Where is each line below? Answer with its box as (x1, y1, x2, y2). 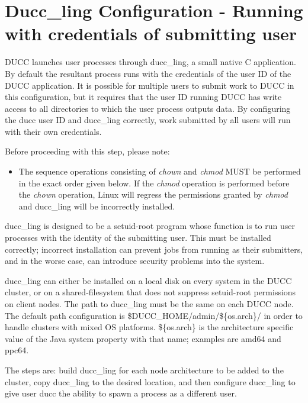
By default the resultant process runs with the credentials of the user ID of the (5, 67, 291, 79)
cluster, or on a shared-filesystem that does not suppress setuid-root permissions (5, 286, 296, 298)
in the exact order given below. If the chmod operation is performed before (18, 176, 290, 189)
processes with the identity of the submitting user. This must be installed (5, 231, 271, 244)
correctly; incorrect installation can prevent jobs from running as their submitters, (5, 243, 303, 255)
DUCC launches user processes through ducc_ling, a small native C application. (5, 56, 296, 68)
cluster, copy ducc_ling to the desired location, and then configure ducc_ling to (5, 375, 296, 388)
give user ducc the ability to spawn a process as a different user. (5, 387, 237, 399)
